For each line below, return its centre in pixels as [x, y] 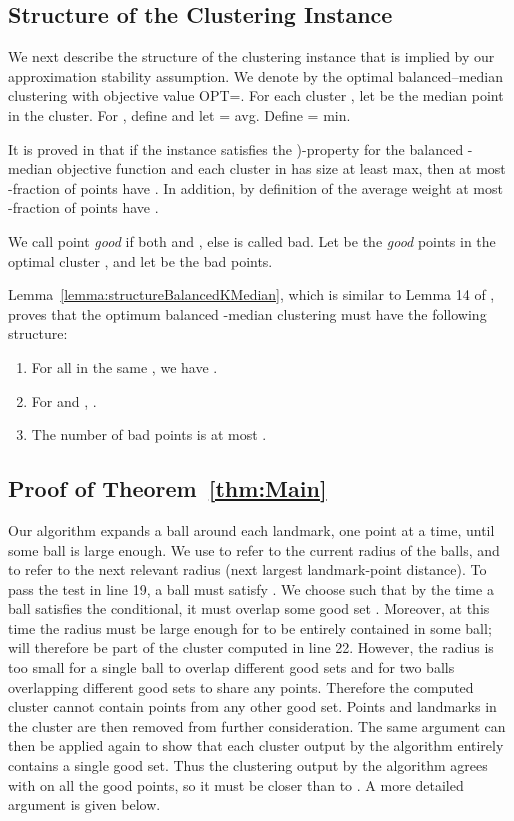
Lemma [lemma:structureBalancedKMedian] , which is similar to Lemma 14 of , [251, 294]
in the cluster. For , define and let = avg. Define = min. [179, 114]
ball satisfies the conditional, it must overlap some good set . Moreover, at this [249, 608]
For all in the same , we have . [124, 366]
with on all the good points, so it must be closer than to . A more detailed [236, 784]
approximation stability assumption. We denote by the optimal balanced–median [255, 75]
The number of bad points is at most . [149, 434]
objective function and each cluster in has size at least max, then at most [281, 168]
